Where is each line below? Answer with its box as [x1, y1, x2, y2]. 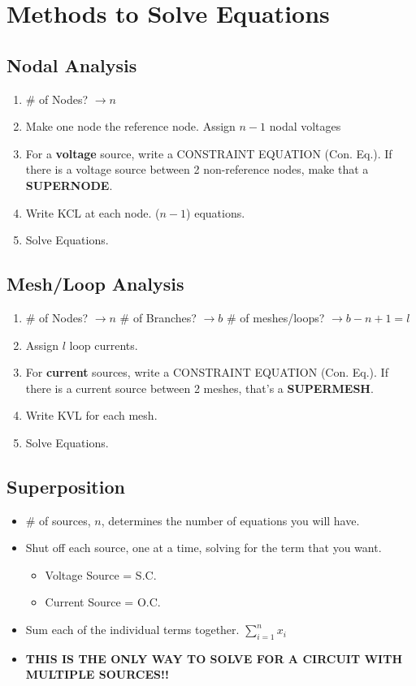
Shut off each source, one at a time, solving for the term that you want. [25, 539, 382, 556]
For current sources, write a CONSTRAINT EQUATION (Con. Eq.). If [25, 364, 388, 381]
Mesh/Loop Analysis [6, 271, 184, 296]
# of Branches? [119, 308, 197, 326]
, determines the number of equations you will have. [101, 511, 360, 529]
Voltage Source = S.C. [45, 566, 157, 583]
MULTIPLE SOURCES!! [25, 666, 169, 683]
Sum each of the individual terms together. [25, 621, 240, 638]
